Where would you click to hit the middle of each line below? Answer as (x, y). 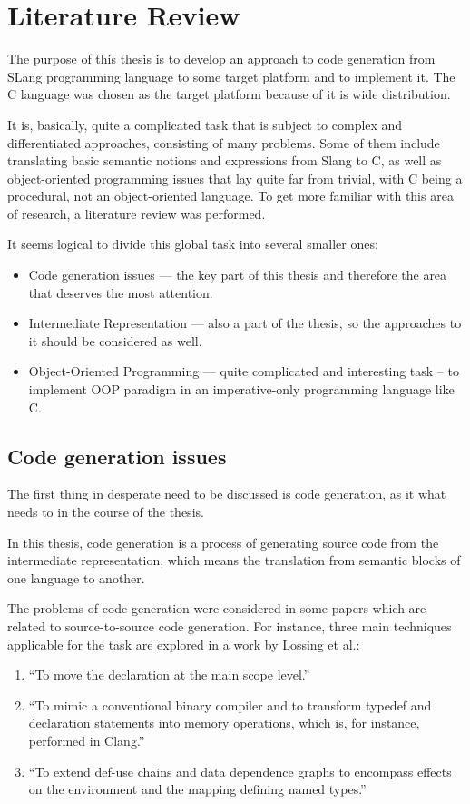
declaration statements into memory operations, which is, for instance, (224, 723)
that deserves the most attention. (121, 292)
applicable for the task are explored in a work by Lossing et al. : (184, 644)
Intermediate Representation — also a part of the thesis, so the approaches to (245, 323)
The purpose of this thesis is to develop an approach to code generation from (221, 59)
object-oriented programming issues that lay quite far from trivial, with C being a (235, 178)
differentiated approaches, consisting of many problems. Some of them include (224, 142)
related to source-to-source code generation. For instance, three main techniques (230, 625)
